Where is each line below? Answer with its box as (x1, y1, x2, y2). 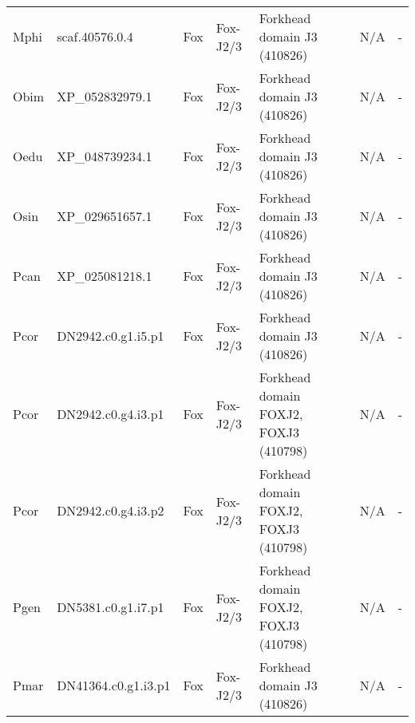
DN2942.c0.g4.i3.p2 (57, 501, 164, 520)
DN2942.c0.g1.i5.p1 (57, 326, 164, 345)
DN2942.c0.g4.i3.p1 (57, 405, 164, 423)
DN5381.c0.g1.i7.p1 (57, 598, 164, 616)
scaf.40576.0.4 (57, 27, 133, 45)
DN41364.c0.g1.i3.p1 (57, 676, 171, 694)
